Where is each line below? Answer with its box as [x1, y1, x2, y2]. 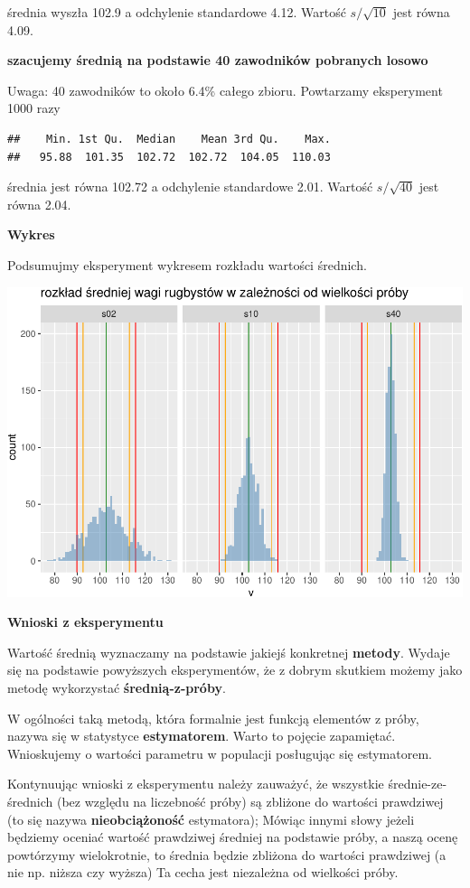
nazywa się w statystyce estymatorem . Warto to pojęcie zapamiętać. [7, 726, 396, 745]
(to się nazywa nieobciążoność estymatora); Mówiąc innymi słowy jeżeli [7, 809, 415, 828]
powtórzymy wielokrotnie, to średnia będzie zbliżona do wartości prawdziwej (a [7, 845, 446, 864]
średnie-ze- [388, 774, 447, 793]
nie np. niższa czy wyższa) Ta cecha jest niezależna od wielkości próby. [7, 863, 399, 882]
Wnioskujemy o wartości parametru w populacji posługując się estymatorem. [7, 743, 432, 762]
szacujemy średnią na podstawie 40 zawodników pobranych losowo [7, 51, 428, 70]
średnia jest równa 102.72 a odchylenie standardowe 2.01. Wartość [7, 177, 373, 196]
